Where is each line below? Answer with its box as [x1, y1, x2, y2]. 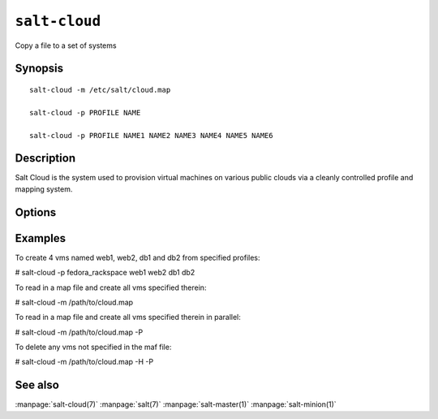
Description [15, 151, 76, 166]
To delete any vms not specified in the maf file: [15, 342, 172, 352]
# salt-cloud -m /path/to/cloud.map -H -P [15, 357, 154, 367]
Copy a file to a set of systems [15, 41, 117, 50]
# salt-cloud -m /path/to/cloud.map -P [15, 327, 144, 337]
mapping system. [15, 184, 73, 194]
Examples [15, 231, 67, 245]
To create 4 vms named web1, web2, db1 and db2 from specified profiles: [15, 253, 260, 262]
